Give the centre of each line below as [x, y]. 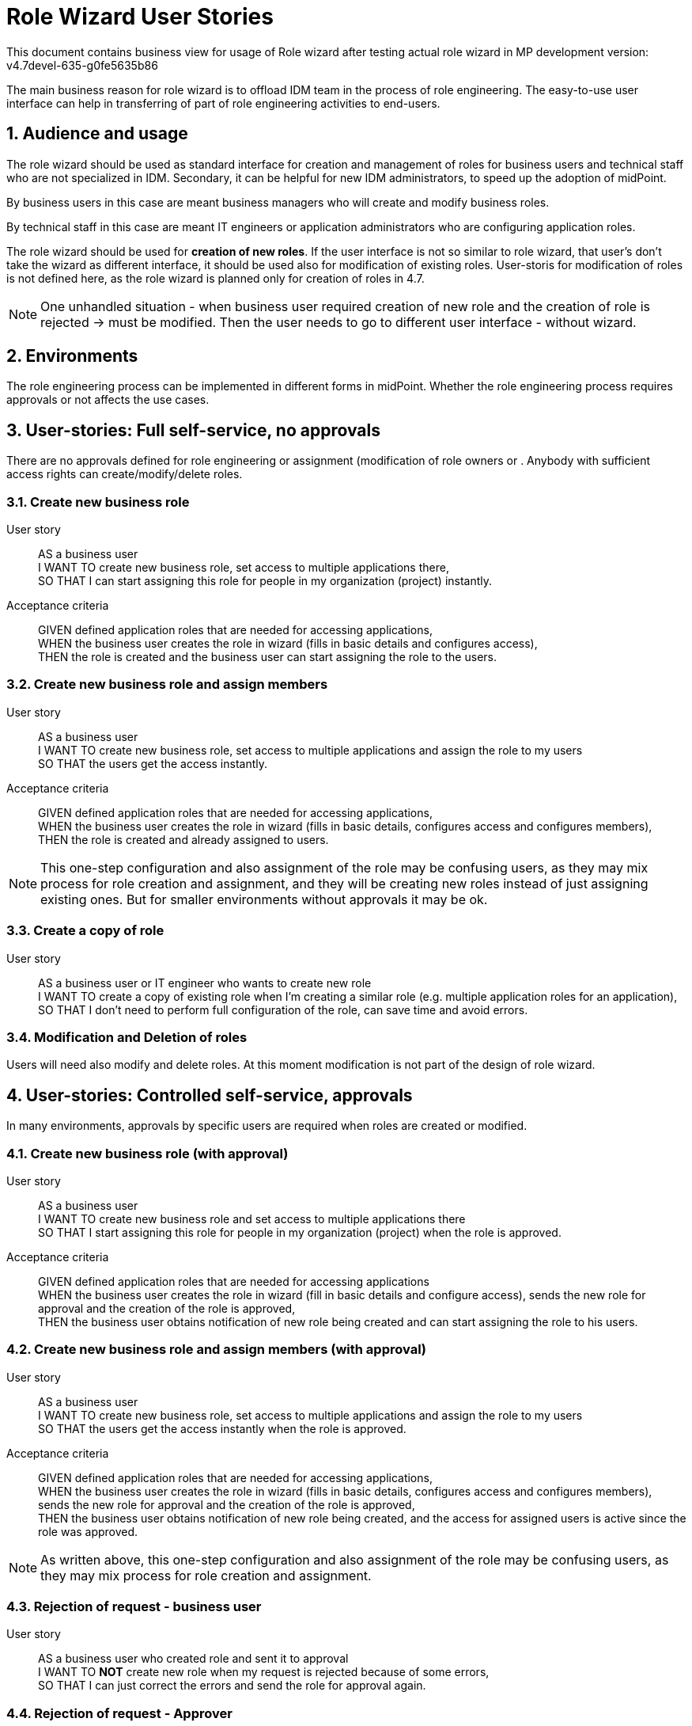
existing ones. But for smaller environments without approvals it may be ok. [264, 899]
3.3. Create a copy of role [85, 931]
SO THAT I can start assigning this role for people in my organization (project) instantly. [265, 581]
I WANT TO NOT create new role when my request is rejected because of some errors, [264, 1672]
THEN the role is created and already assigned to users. [183, 839]
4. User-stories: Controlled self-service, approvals [210, 1095]
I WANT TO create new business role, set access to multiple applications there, [244, 568]
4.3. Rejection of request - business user [134, 1606]
